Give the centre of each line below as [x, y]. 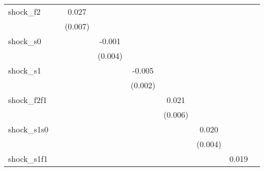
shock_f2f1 [28, 100]
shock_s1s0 [28, 129]
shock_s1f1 [28, 159]
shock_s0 [25, 41]
